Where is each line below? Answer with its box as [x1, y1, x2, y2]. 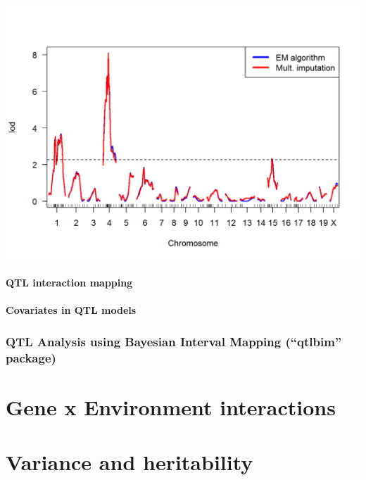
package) [6, 348, 56, 366]
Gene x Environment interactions [6, 392, 336, 421]
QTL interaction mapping [6, 274, 133, 289]
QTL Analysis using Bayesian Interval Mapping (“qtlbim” [6, 332, 342, 350]
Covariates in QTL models [6, 303, 137, 317]
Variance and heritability [6, 448, 253, 476]
